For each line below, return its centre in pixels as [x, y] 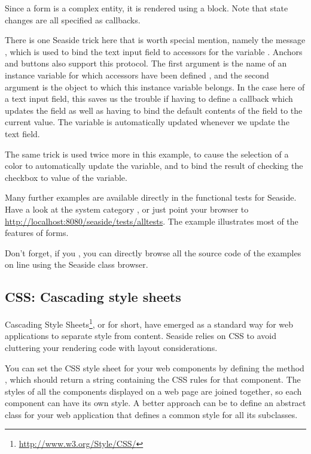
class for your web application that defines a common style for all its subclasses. [151, 414]
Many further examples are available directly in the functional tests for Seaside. [151, 197]
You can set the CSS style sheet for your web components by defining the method [155, 367]
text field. [22, 133]
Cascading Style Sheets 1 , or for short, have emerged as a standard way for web [149, 323]
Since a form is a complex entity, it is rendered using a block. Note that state [147, 8]
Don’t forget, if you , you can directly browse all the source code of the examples [153, 252]
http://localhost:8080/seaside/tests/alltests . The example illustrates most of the [152, 221]
